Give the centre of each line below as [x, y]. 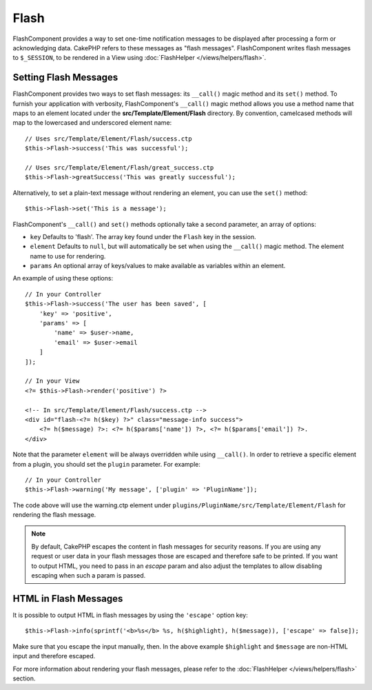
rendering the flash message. [54, 515]
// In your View [52, 381]
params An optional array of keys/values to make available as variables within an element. [158, 266]
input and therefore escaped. [54, 656]
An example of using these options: [63, 278]
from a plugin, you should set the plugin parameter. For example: [107, 464]
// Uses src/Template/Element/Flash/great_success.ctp [120, 168]
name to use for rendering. [68, 256]
